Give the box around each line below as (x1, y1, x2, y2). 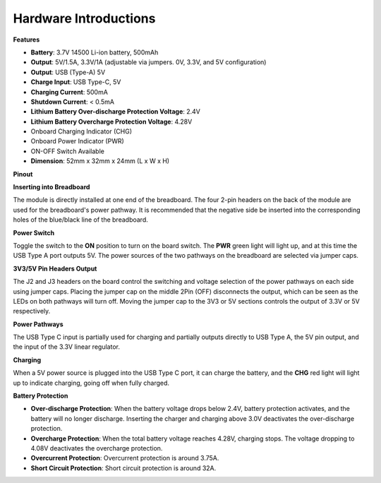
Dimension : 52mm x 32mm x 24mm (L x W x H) (30, 157, 169, 165)
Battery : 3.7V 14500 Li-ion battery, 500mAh (30, 48, 159, 56)
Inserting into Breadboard (13, 183, 90, 191)
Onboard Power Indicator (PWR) (30, 137, 125, 145)
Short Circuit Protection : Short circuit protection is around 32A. (30, 463, 217, 472)
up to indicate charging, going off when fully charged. (13, 378, 169, 387)
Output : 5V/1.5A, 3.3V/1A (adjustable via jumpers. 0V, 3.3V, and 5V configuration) (30, 58, 267, 66)
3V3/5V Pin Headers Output (13, 264, 97, 273)
